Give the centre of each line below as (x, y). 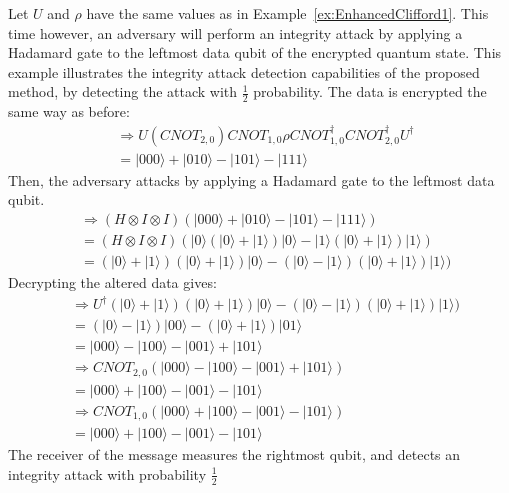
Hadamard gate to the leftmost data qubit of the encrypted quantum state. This (255, 52)
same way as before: (69, 111)
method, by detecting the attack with (123, 91)
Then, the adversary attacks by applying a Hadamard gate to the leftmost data (251, 179)
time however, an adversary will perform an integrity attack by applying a (235, 32)
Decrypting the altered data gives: (112, 281)
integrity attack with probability (107, 473)
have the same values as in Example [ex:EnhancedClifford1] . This (287, 13)
